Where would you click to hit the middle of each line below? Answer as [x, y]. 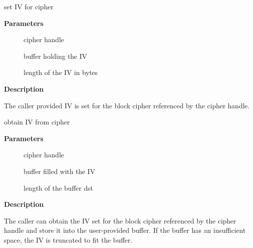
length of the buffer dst [58, 187]
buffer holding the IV [55, 56]
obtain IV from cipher [37, 122]
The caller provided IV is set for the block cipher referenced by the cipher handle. [127, 105]
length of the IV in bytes [61, 72]
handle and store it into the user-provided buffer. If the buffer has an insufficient [125, 230]
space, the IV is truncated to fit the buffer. [68, 239]
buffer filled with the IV [59, 171]
